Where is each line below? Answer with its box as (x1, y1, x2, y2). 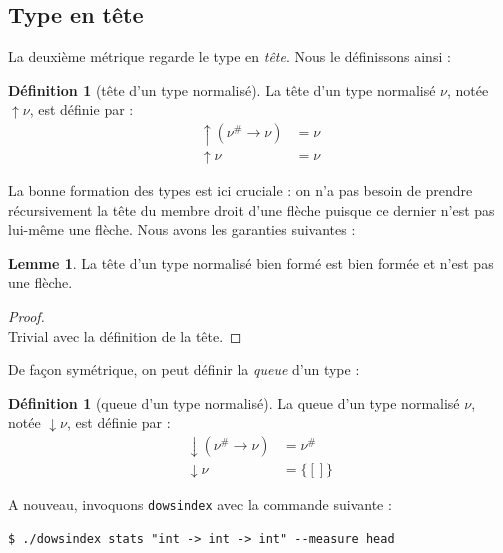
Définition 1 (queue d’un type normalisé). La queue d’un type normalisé (8, 392, 460, 413)
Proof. (8, 305, 45, 326)
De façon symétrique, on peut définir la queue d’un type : (8, 359, 360, 380)
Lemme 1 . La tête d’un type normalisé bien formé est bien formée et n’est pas (8, 252, 494, 273)
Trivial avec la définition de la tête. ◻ (8, 325, 242, 346)
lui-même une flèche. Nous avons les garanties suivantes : (8, 219, 356, 240)
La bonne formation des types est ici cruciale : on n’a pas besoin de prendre (8, 179, 473, 200)
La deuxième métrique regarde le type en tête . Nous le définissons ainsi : (8, 46, 451, 67)
